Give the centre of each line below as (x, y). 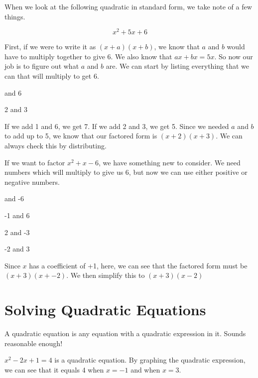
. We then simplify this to (106, 275)
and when (145, 369)
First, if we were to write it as (50, 47)
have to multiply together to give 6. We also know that (88, 56)
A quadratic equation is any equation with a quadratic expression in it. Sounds (125, 333)
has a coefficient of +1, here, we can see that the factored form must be (138, 265)
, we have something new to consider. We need (169, 162)
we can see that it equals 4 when (54, 369)
